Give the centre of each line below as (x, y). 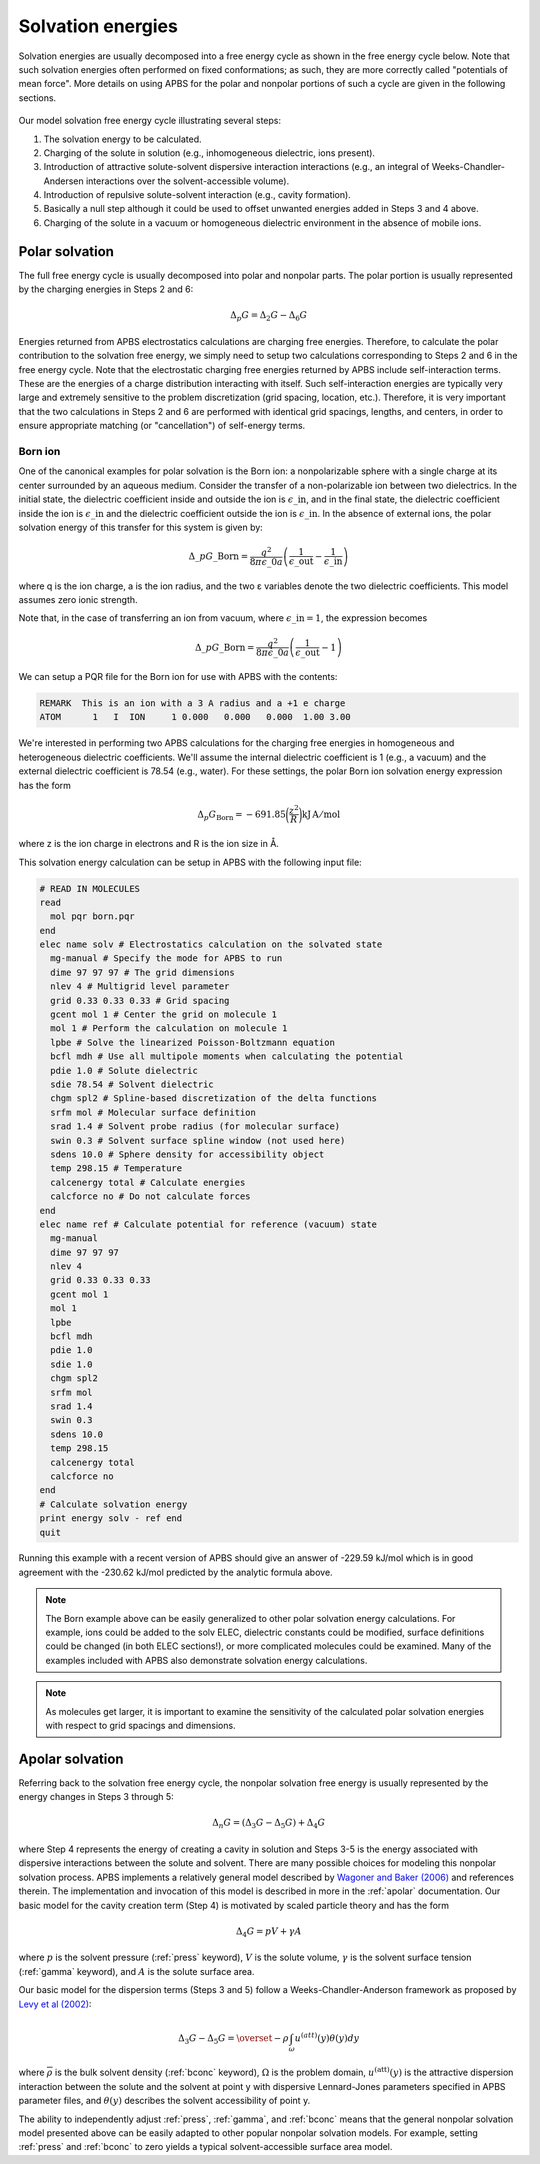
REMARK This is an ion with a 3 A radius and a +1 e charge (192, 703)
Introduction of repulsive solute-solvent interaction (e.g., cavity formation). (197, 195)
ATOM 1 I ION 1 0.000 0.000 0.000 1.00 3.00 (195, 717)
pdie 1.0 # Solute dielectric (124, 1070)
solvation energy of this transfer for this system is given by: (141, 527)
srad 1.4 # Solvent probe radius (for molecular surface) (195, 1126)
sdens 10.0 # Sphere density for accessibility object (187, 1154)
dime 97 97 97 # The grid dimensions (142, 972)
